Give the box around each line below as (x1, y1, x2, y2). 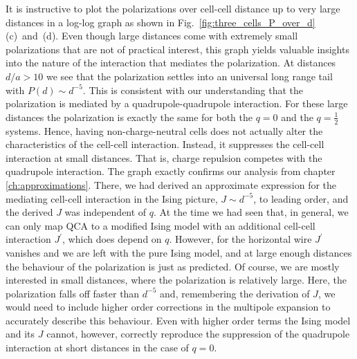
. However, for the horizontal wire (169, 232, 312, 246)
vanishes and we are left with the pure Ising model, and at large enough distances (6, 245, 352, 259)
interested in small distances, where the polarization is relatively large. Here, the (6, 273, 347, 287)
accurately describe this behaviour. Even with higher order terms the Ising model (6, 313, 351, 327)
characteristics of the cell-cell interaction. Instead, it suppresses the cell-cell (6, 137, 324, 151)
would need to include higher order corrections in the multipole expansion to (6, 300, 331, 314)
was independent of (64, 205, 147, 219)
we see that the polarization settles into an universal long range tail (46, 68, 333, 83)
